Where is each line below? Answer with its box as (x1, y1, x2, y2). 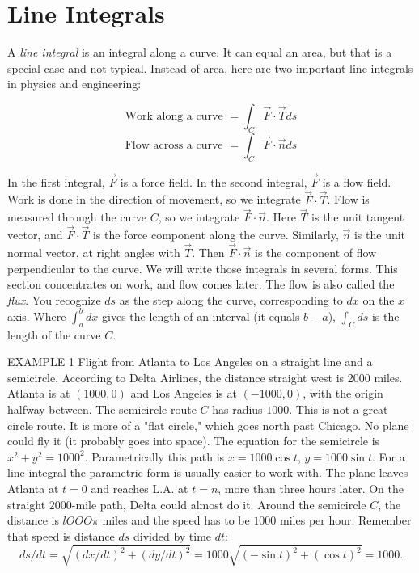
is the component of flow (255, 243, 377, 260)
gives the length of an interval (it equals (102, 307, 300, 324)
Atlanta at (7, 479, 59, 496)
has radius (212, 401, 263, 418)
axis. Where (7, 307, 66, 324)
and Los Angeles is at (130, 385, 237, 402)
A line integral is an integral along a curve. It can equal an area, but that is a (7, 44, 392, 61)
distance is (7, 512, 59, 529)
